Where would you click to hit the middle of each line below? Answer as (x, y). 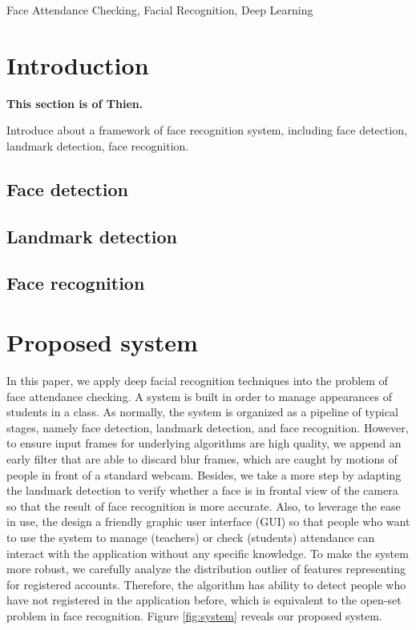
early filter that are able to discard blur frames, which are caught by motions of (202, 458)
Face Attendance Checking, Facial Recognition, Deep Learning (160, 10)
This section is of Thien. (75, 103)
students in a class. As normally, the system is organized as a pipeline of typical (202, 412)
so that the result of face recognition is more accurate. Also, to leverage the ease (204, 506)
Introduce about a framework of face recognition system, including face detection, (207, 130)
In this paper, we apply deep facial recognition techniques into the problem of (197, 380)
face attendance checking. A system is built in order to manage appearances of (200, 396)
